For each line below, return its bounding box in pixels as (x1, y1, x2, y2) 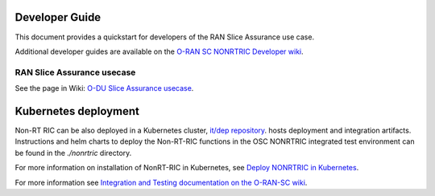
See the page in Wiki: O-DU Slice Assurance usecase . (14, 84, 194, 93)
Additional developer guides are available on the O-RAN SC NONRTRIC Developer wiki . (14, 47, 304, 56)
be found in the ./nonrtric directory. (14, 148, 132, 157)
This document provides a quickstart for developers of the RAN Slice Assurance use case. (14, 32, 314, 42)
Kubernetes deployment (14, 104, 140, 118)
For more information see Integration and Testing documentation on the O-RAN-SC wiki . (14, 178, 308, 187)
